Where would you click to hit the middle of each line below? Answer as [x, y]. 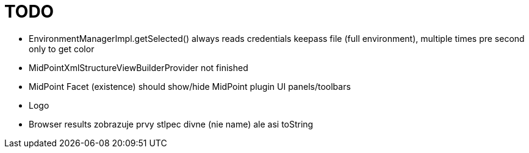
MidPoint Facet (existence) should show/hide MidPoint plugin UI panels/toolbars [190, 86]
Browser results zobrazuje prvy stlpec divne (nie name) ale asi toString [171, 124]
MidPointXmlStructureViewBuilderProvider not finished [139, 67]
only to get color [62, 49]
